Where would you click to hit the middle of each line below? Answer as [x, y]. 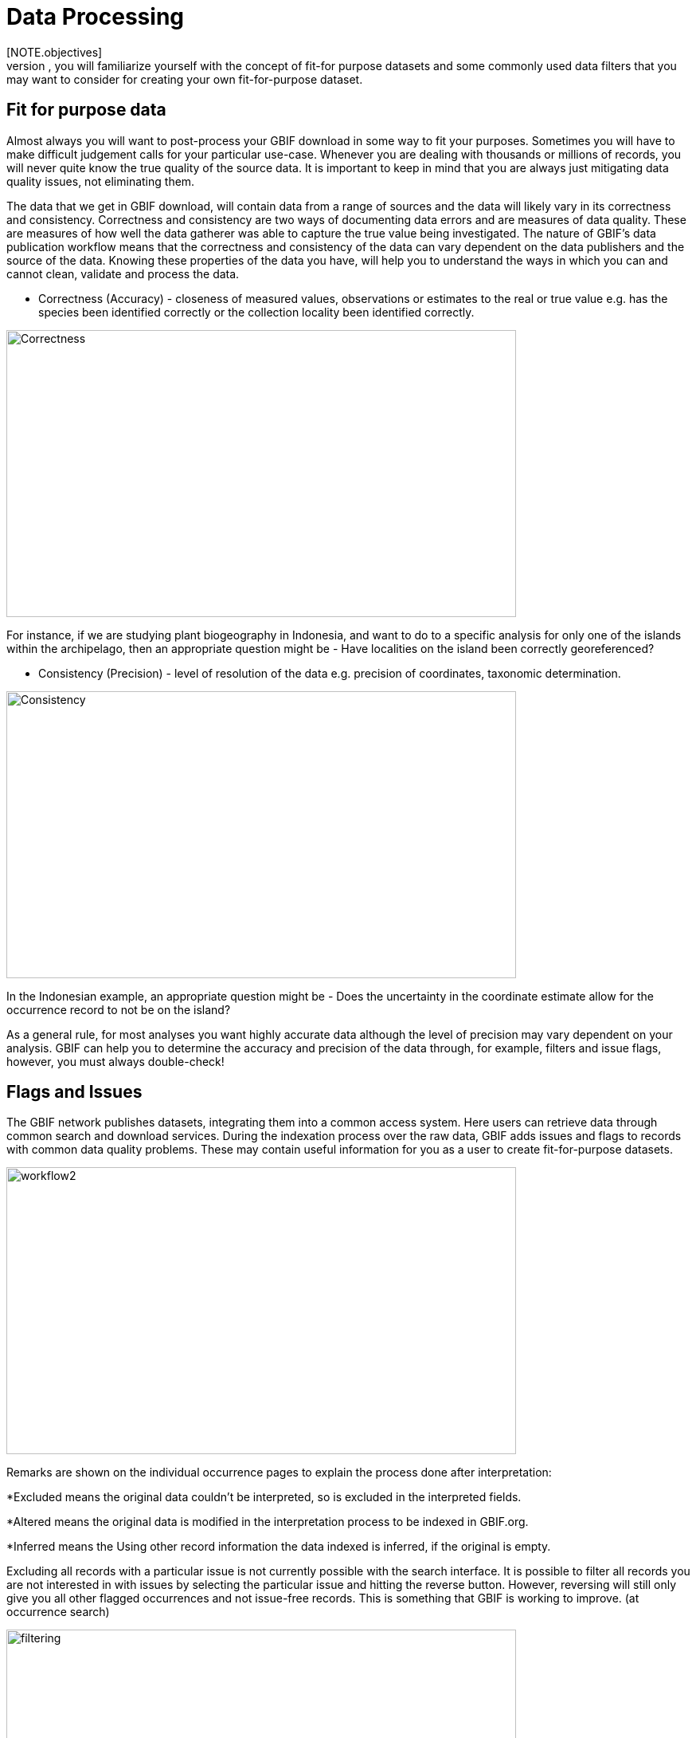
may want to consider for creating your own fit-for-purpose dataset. [185, 79]
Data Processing [96, 17]
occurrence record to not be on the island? [119, 1009]
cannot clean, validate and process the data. [123, 273]
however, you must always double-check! [115, 1061]
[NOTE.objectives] [55, 52]
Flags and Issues [74, 1092]
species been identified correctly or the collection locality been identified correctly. [256, 312]
